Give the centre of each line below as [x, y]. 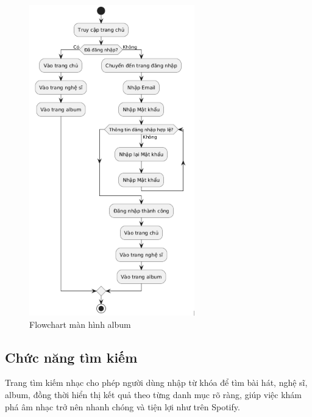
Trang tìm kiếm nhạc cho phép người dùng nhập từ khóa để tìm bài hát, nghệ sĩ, [156, 383]
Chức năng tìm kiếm [71, 357]
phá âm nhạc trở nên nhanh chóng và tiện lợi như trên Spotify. [122, 406]
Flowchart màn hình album [80, 324]
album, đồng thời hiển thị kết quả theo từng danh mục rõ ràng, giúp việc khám [154, 394]
